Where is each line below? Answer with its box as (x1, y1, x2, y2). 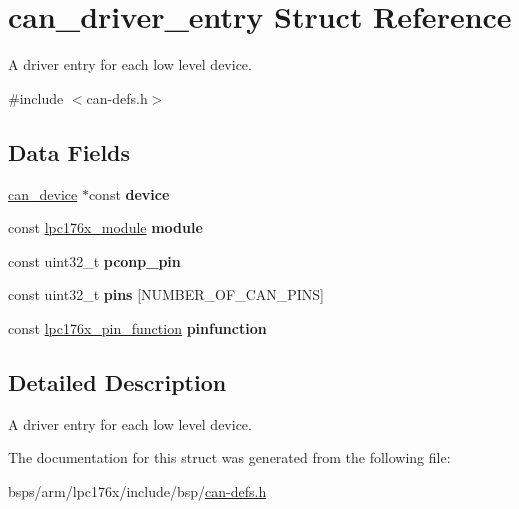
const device (88, 183, 170, 204)
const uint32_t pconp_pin (8, 250, 181, 271)
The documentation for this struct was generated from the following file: (8, 447, 451, 468)
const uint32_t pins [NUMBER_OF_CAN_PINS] (8, 284, 325, 305)
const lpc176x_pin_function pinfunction (8, 317, 267, 338)
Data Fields (8, 136, 131, 167)
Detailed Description (8, 366, 227, 397)
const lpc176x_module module (8, 217, 203, 238)
